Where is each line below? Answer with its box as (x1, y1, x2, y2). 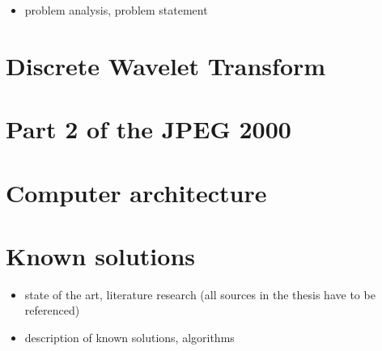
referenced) (24, 302, 80, 319)
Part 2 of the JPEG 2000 (6, 112, 291, 146)
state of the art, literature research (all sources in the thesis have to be (24, 285, 376, 302)
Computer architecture (6, 175, 267, 209)
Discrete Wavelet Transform (6, 49, 326, 82)
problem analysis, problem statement (24, 2, 208, 18)
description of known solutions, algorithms (24, 329, 235, 346)
